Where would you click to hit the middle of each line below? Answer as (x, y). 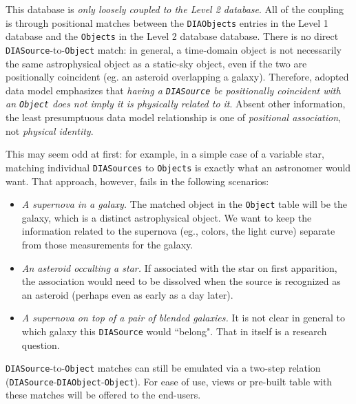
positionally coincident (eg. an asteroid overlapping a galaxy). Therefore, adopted (177, 77)
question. (41, 344)
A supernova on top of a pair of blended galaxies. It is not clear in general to (184, 318)
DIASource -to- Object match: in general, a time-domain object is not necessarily (174, 49)
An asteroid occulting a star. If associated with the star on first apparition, (179, 267)
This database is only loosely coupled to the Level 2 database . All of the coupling (175, 9)
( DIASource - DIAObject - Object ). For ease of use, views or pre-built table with (169, 381)
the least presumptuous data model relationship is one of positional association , (173, 117)
